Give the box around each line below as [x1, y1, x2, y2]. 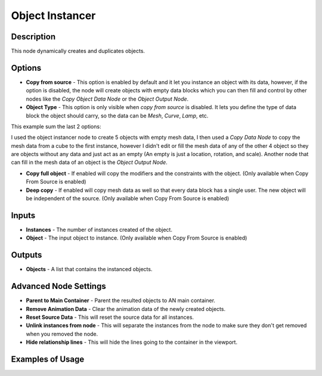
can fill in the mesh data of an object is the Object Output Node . [11, 159, 168, 166]
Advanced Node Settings [11, 281, 107, 291]
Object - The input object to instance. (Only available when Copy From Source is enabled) [26, 234, 247, 241]
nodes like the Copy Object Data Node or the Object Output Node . [26, 95, 189, 102]
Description [11, 32, 56, 42]
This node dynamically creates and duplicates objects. [11, 48, 145, 55]
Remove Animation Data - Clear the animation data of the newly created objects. [26, 305, 226, 312]
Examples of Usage [11, 354, 85, 364]
